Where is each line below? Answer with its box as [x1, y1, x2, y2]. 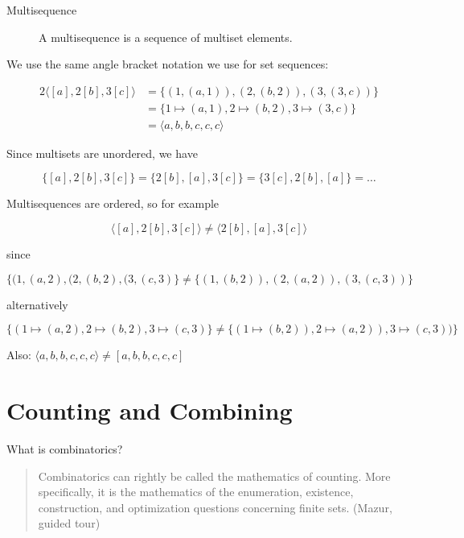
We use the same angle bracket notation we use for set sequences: [6, 56, 329, 72]
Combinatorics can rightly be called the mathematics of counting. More [38, 467, 391, 484]
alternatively [6, 296, 68, 312]
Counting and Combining [6, 394, 293, 427]
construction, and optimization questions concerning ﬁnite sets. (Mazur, [38, 499, 392, 515]
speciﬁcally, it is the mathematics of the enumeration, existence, [38, 483, 354, 500]
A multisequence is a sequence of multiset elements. [39, 28, 293, 45]
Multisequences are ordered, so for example [6, 195, 220, 212]
